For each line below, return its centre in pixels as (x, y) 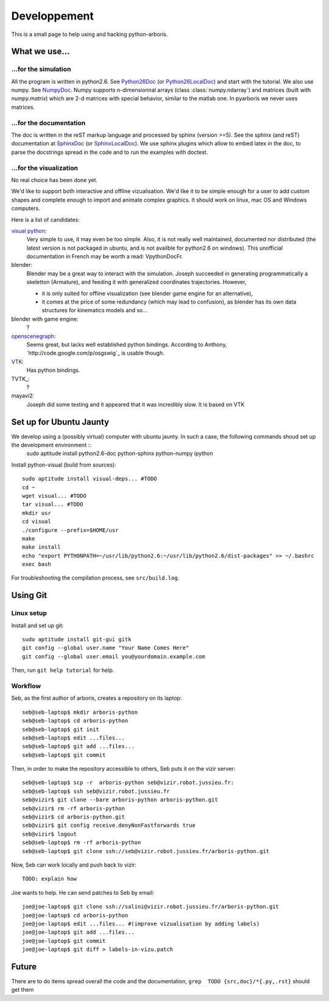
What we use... (41, 52)
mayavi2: (23, 396)
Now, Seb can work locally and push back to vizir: (74, 865)
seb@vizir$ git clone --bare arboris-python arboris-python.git (120, 800)
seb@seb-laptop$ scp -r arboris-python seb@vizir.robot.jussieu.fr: (128, 783)
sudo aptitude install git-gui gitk (77, 639)
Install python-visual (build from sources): (64, 465)
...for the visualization (45, 168)
